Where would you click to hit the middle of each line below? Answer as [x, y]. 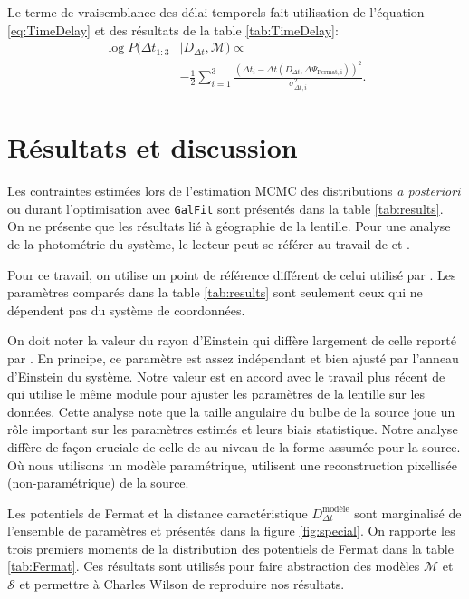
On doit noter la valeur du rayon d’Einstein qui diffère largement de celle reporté [232, 340]
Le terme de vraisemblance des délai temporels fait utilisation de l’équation [216, 12]
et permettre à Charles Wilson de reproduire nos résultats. [182, 584]
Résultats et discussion [153, 147]
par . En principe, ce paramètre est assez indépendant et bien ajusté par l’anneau [233, 357]
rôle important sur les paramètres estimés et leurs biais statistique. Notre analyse [233, 429]
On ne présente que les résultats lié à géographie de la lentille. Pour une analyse [229, 226]
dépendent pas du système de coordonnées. [126, 309]
